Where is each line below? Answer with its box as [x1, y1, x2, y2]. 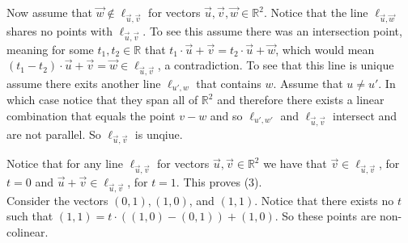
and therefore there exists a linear [217, 91, 385, 108]
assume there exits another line [6, 74, 161, 91]
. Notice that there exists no [254, 191, 394, 208]
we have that [263, 155, 327, 172]
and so [210, 107, 243, 124]
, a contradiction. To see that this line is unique [157, 57, 394, 73]
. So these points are [274, 207, 376, 224]
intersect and [333, 107, 397, 124]
